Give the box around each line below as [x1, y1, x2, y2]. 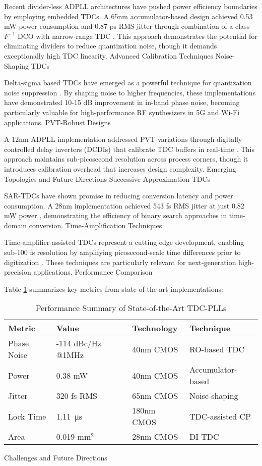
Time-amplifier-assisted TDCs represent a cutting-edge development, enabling [4, 237, 244, 247]
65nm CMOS [132, 390, 178, 402]
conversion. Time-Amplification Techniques [29, 220, 162, 230]
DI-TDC [189, 431, 219, 443]
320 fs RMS [56, 390, 97, 402]
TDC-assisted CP [189, 410, 251, 422]
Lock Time [8, 410, 46, 422]
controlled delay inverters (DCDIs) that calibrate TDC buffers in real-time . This [4, 143, 254, 154]
